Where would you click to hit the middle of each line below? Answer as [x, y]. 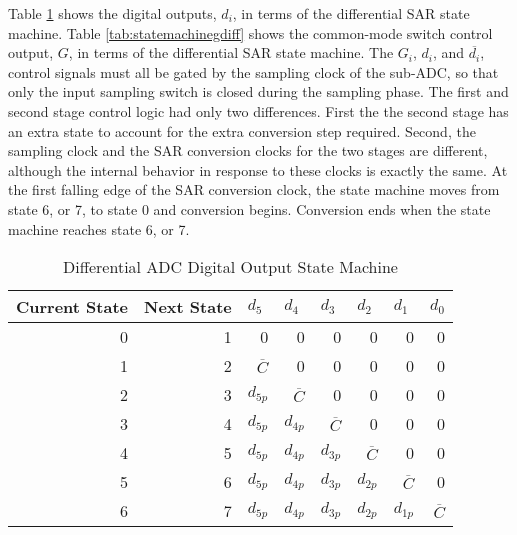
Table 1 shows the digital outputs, [112, 13]
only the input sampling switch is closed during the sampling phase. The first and [258, 91]
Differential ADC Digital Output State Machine [230, 267]
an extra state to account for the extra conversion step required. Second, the [242, 130]
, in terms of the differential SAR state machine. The [231, 52]
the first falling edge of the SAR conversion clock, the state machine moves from [254, 189]
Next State [188, 307]
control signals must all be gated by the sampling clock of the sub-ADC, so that [253, 71]
